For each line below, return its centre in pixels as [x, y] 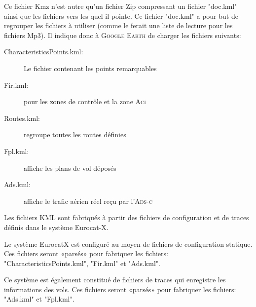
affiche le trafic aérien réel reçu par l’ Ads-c [88, 201]
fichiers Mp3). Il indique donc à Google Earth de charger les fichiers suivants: [123, 35]
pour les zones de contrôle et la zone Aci [85, 101]
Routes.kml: [22, 118]
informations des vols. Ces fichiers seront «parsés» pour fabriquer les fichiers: [120, 289]
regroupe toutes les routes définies [75, 134]
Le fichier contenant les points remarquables [90, 68]
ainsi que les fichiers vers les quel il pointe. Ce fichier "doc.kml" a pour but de [121, 16]
